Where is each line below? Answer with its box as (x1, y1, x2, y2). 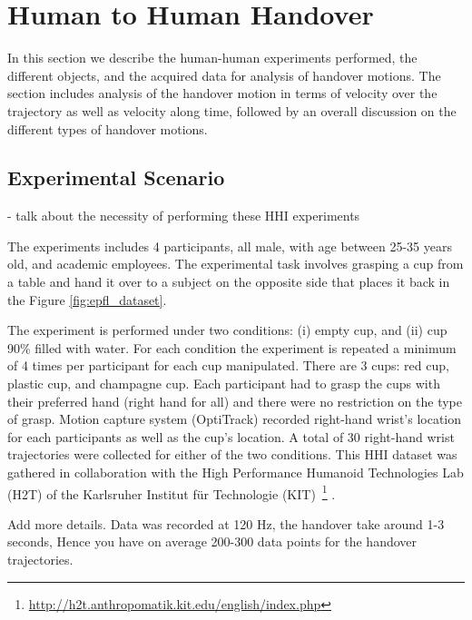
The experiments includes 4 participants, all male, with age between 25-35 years (7, 236, 452, 255)
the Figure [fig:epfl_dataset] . (7, 290, 167, 309)
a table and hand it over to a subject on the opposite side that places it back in (7, 272, 450, 291)
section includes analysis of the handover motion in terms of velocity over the (7, 84, 438, 103)
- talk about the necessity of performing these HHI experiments (7, 206, 360, 225)
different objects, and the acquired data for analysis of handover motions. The (7, 65, 441, 84)
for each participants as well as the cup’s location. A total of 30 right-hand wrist (7, 427, 455, 446)
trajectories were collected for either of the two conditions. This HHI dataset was (7, 445, 457, 464)
